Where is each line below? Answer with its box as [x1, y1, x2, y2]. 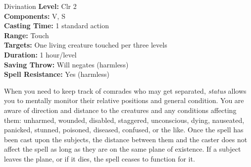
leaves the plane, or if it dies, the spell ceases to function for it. [4, 153, 195, 164]
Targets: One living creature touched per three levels [4, 40, 167, 50]
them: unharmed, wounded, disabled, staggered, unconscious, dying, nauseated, [4, 114, 245, 125]
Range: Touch [4, 30, 49, 40]
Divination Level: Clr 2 [4, 1, 77, 11]
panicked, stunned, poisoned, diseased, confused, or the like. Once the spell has [4, 124, 244, 135]
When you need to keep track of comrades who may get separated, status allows [4, 85, 247, 96]
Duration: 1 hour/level [4, 49, 77, 59]
